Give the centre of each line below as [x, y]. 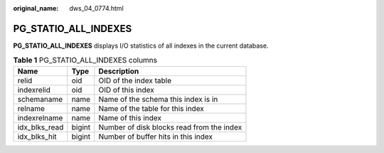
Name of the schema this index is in [158, 99]
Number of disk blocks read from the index [170, 127]
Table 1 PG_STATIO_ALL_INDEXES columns [85, 60]
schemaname [40, 99]
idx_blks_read [41, 127]
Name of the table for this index [151, 108]
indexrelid [34, 90]
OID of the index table [135, 80]
